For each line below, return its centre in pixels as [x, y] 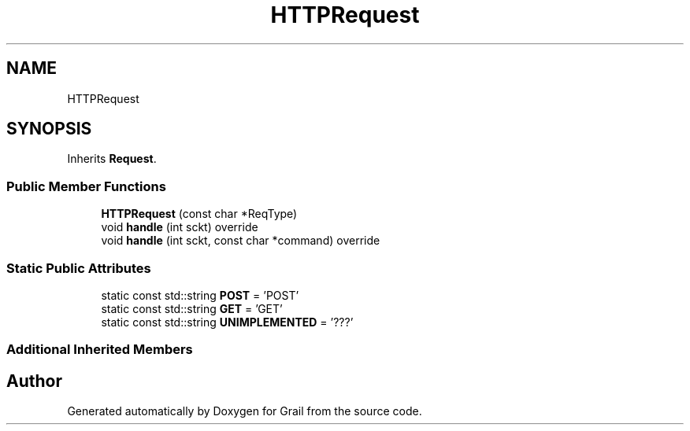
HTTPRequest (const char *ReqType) [199, 214]
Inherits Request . [112, 159]
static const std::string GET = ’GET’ [192, 308]
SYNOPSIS [49, 129]
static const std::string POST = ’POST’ [200, 295]
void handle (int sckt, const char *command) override [241, 241]
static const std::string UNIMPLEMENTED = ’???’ [227, 322]
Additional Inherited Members [100, 350]
